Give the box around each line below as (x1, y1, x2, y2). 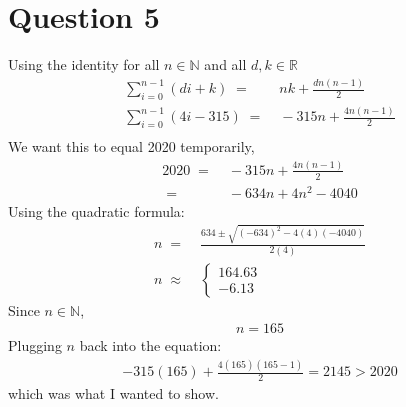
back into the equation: (79, 335, 222, 356)
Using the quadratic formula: (8, 200, 185, 221)
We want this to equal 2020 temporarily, (8, 136, 255, 157)
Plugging (8, 335, 62, 356)
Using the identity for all (8, 54, 160, 75)
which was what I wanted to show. (8, 382, 219, 403)
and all (204, 54, 247, 75)
